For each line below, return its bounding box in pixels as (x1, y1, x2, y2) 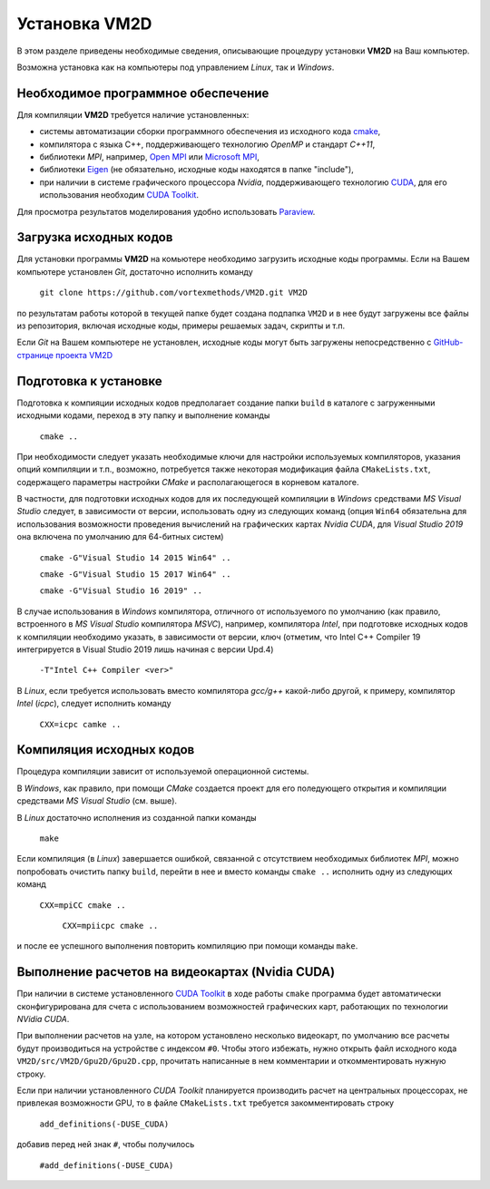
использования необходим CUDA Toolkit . (39, 190, 200, 200)
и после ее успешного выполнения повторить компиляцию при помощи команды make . (16, 940, 358, 951)
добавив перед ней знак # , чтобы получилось (16, 1139, 195, 1150)
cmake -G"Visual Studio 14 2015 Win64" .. (39, 552, 231, 562)
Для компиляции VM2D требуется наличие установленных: (16, 109, 250, 120)
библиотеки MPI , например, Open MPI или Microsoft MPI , (39, 151, 260, 162)
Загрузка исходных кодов (16, 229, 173, 245)
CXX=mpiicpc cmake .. (62, 921, 159, 931)
